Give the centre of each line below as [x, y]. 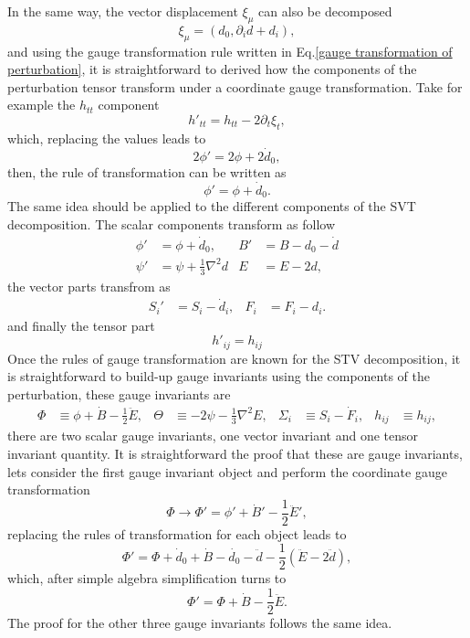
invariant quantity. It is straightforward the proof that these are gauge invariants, [235, 453]
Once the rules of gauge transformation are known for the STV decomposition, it [234, 358]
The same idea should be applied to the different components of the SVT [212, 206]
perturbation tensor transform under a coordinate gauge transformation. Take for [235, 86]
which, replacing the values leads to [107, 138]
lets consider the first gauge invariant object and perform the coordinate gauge [227, 471]
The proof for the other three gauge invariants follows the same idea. [200, 623]
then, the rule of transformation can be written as [147, 172]
